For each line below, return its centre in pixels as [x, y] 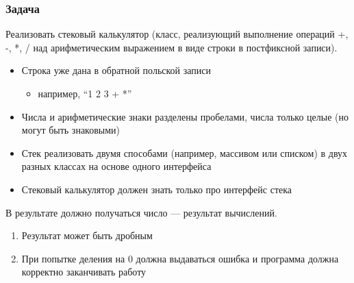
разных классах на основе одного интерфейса [116, 166]
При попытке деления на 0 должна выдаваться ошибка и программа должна [180, 258]
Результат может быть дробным [87, 235]
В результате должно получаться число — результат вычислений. [141, 212]
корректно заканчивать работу [84, 272]
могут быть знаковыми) [71, 130]
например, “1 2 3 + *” [85, 93]
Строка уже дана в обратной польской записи [116, 70]
